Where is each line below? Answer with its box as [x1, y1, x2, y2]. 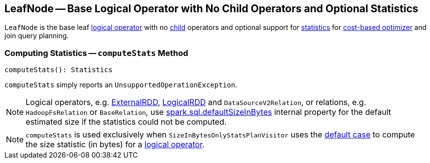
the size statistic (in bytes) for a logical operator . [26, 139, 205, 150]
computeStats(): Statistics [4, 66, 113, 74]
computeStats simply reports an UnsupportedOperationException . [4, 81, 237, 89]
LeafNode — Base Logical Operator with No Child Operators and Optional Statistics [4, 2, 418, 15]
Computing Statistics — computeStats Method [4, 48, 188, 58]
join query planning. [4, 31, 69, 40]
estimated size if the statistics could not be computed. [26, 117, 227, 127]
